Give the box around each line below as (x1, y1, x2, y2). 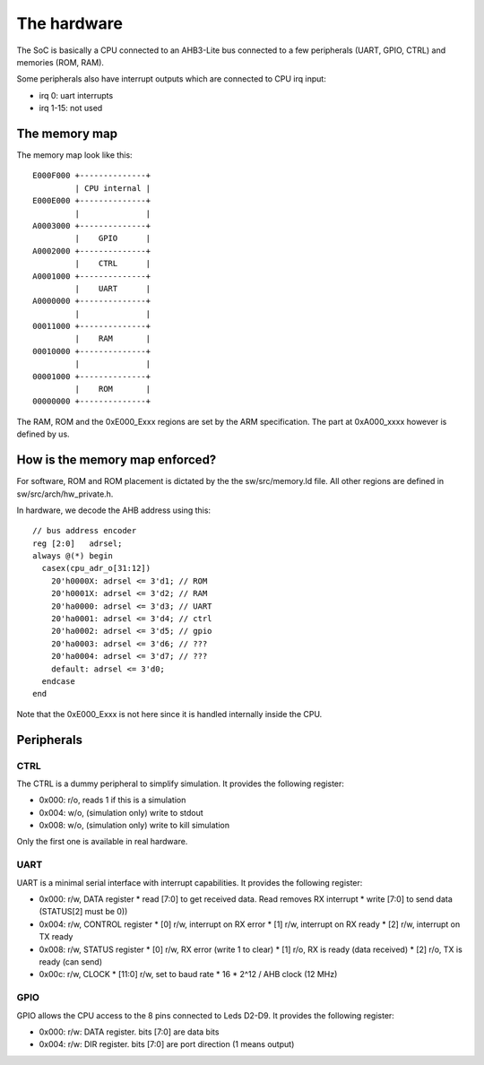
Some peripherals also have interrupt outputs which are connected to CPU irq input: (16, 74, 326, 84)
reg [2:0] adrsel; (32, 538, 123, 549)
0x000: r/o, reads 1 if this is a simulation (39, 794, 186, 806)
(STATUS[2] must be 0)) (39, 906, 128, 917)
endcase (41, 676, 75, 686)
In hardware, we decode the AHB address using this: (16, 505, 211, 515)
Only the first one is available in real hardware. (16, 836, 188, 847)
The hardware (16, 13, 123, 33)
